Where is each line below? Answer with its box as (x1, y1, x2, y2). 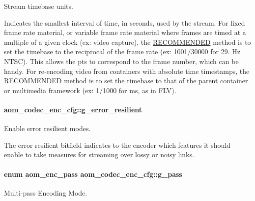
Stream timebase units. (4, 1, 73, 11)
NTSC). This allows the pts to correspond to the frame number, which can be (4, 56, 239, 66)
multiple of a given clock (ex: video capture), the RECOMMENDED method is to (4, 36, 251, 47)
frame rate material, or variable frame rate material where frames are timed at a (4, 27, 246, 37)
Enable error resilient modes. (4, 123, 91, 134)
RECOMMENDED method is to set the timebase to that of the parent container (4, 75, 248, 86)
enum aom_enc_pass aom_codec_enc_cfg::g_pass (4, 168, 182, 179)
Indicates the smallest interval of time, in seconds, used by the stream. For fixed (4, 17, 245, 28)
